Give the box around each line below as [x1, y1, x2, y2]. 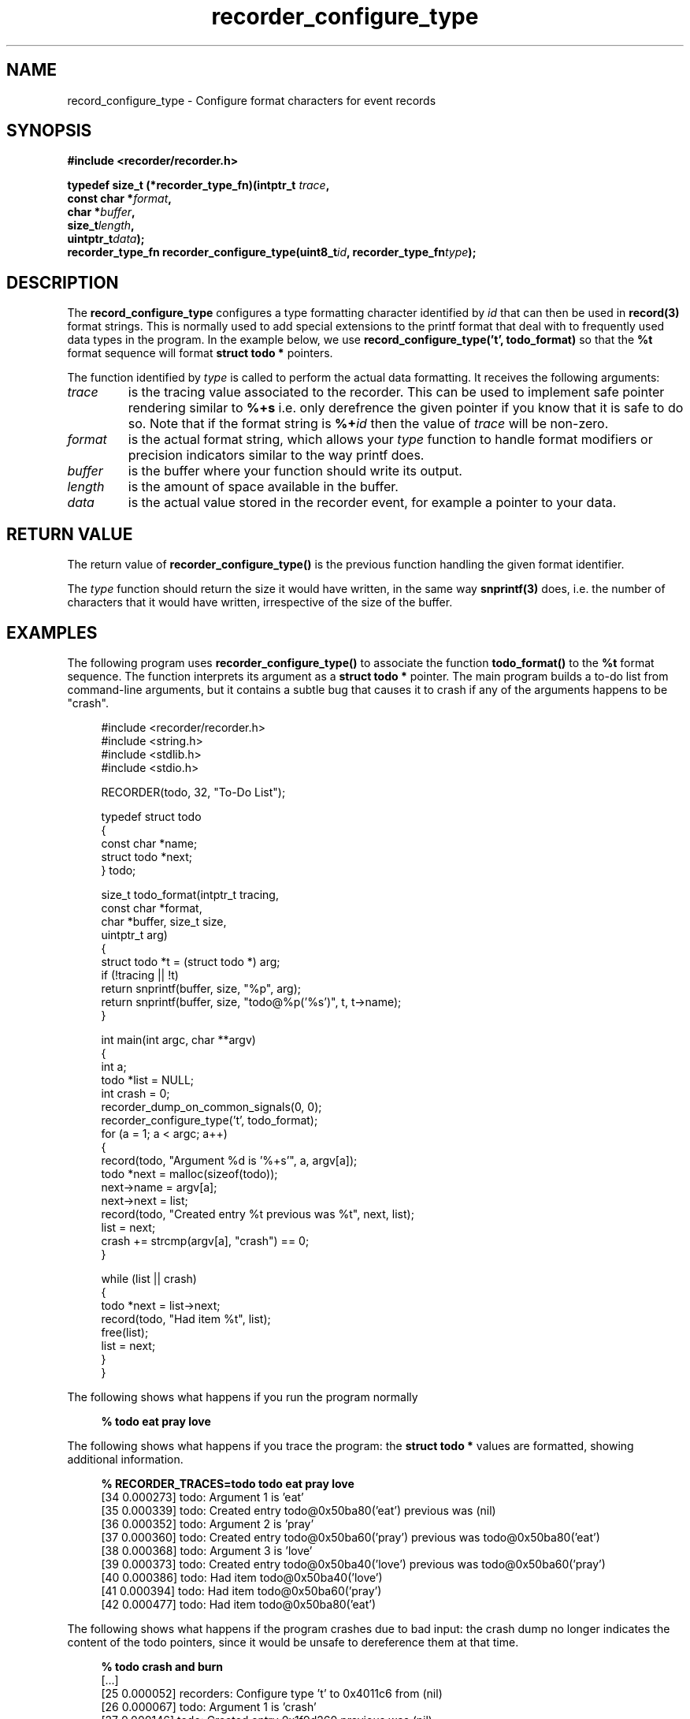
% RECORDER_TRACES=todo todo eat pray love [101, 1476, 354, 1490]
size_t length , [67, 218, 135, 233]
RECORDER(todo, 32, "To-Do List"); [101, 785, 286, 799]
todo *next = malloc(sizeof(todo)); [101, 1166, 278, 1180]
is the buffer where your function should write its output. [128, 463, 462, 479]
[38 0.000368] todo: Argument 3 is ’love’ [101, 1543, 313, 1557]
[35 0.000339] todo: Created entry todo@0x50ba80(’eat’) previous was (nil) [101, 1503, 496, 1517]
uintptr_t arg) [101, 927, 168, 942]
